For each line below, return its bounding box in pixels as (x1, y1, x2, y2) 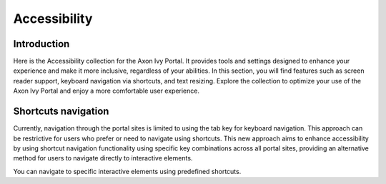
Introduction (13, 38, 70, 50)
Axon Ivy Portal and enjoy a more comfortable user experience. (13, 86, 200, 96)
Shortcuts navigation (13, 106, 109, 118)
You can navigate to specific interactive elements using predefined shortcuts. (13, 167, 242, 175)
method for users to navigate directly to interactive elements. (13, 154, 193, 163)
